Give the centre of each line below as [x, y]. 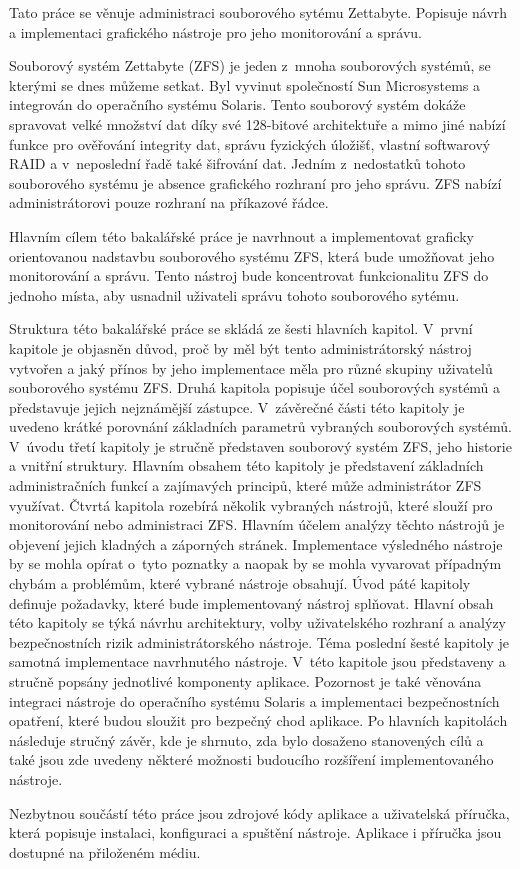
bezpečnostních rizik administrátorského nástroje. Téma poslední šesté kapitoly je [259, 641]
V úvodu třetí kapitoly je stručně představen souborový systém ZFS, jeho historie [260, 445]
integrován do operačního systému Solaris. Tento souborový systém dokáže [237, 104]
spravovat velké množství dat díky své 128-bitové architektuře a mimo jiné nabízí [257, 123]
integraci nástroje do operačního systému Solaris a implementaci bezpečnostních [254, 700]
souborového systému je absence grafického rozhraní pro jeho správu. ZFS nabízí [255, 182]
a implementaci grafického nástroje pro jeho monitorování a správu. [215, 31]
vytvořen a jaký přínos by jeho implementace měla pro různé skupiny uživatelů [251, 367]
